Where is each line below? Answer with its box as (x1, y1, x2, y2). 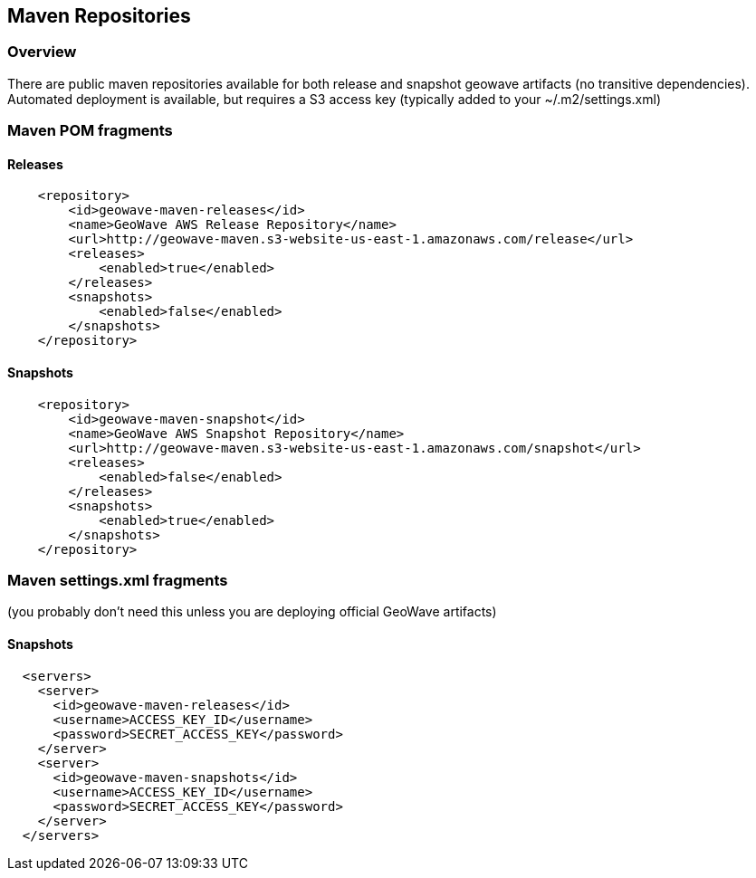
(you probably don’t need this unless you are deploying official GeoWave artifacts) (7, 604, 497, 620)
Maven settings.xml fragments (7, 570, 228, 589)
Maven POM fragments (7, 121, 173, 140)
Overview (7, 43, 77, 62)
